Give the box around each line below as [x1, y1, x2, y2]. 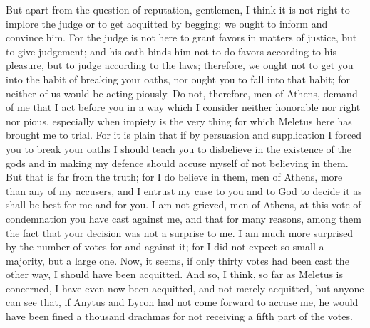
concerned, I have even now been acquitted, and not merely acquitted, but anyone [6, 280, 364, 295]
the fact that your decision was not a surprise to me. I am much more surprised [6, 225, 354, 240]
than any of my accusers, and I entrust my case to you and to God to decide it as [6, 183, 362, 198]
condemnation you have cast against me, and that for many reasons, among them [6, 211, 361, 226]
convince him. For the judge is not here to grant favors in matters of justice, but [6, 30, 357, 45]
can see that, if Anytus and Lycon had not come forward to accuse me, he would [6, 295, 359, 310]
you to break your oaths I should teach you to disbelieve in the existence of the [6, 141, 351, 156]
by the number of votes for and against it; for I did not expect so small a [6, 239, 324, 254]
